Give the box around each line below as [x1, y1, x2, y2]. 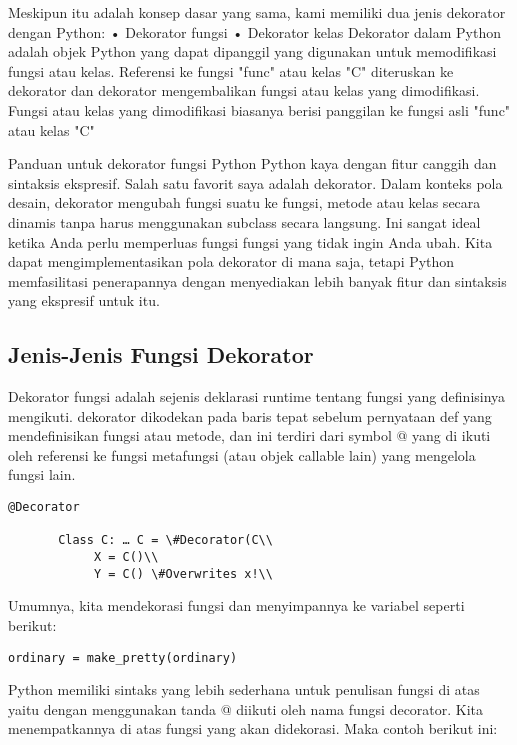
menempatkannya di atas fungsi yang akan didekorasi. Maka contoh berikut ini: [8, 718, 498, 739]
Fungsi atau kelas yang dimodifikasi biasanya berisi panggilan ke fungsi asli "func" [8, 99, 511, 120]
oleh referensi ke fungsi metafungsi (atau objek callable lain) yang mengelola [8, 444, 476, 465]
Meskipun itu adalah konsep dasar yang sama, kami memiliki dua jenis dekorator [8, 2, 506, 22]
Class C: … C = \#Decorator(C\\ [58, 533, 273, 548]
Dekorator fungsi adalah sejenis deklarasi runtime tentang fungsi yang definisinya [8, 386, 506, 407]
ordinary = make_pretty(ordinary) [8, 650, 238, 665]
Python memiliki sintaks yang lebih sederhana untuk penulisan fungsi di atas [8, 679, 480, 700]
